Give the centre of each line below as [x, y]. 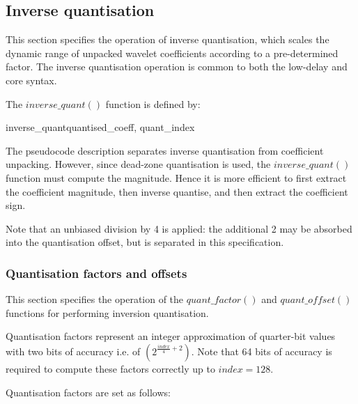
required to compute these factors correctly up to [110, 368]
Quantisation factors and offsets [96, 273]
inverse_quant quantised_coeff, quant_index [100, 127]
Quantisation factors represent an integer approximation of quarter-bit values [171, 336]
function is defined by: [153, 103]
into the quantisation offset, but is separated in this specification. [145, 242]
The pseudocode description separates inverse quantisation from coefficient [165, 150]
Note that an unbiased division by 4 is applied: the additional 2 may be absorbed [179, 228]
